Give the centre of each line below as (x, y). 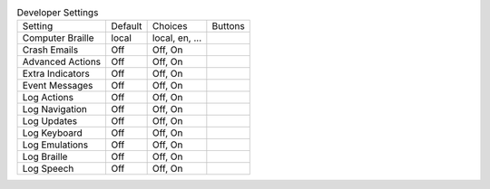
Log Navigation (55, 109)
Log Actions (48, 98)
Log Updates (50, 121)
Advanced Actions (62, 61)
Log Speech (48, 169)
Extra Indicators (56, 74)
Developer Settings (58, 13)
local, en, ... (177, 38)
